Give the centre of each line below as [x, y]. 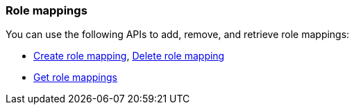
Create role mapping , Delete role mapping [129, 56]
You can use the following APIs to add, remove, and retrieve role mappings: [178, 35]
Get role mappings [75, 77]
